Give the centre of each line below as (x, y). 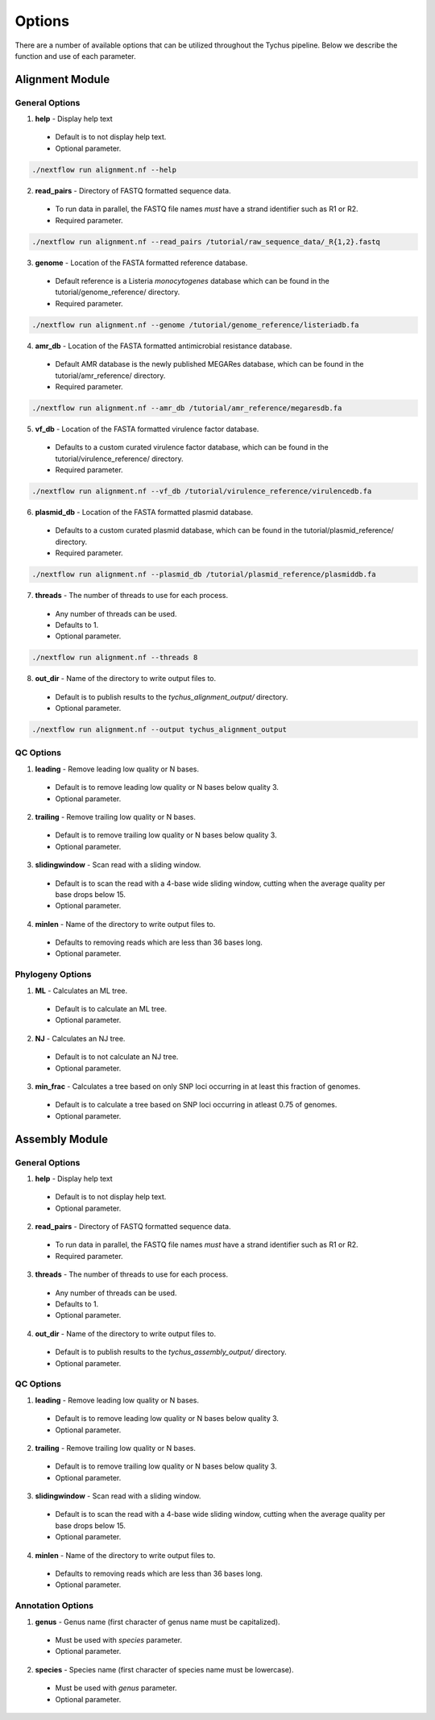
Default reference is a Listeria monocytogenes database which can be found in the (192, 280)
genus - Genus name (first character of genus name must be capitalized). (158, 1622)
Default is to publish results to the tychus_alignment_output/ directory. (172, 696)
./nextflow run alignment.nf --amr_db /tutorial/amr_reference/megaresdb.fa (187, 408)
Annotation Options (54, 1606)
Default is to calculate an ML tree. (111, 1009)
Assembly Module (62, 1139)
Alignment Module (62, 79)
